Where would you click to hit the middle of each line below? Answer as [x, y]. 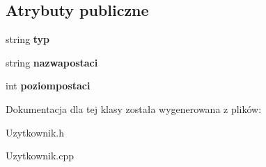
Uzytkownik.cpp [40, 156]
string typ [28, 39]
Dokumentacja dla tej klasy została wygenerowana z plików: [134, 108]
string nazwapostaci [52, 62]
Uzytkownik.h [35, 132]
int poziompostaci [48, 86]
